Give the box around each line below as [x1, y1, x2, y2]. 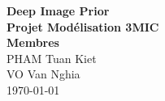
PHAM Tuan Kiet [7, 49, 97, 66]
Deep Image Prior [7, 2, 110, 19]
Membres [7, 34, 59, 51]
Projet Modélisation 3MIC [7, 18, 159, 35]
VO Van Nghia [7, 65, 80, 82]
